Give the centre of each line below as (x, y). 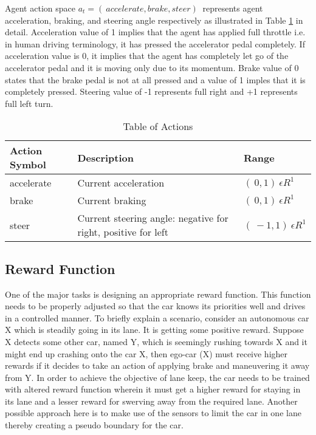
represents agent (233, 8)
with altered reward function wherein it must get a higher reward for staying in (153, 389)
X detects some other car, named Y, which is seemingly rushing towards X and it (156, 341)
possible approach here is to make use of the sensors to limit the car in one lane (153, 413)
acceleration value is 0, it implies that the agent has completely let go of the (147, 56)
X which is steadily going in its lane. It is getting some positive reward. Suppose (154, 330)
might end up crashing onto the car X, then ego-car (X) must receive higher (146, 353)
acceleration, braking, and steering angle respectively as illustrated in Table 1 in (154, 20)
